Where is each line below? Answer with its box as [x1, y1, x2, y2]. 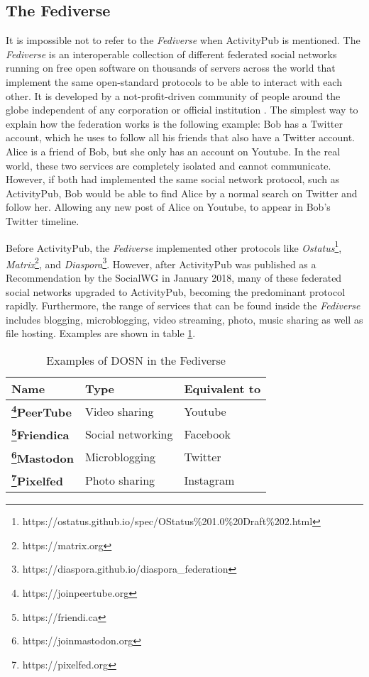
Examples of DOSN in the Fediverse [46, 351, 226, 368]
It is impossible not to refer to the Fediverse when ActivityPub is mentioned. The [6, 33, 360, 48]
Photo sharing [84, 471, 155, 488]
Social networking [84, 425, 173, 442]
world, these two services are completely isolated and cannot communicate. [6, 158, 331, 172]
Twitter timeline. [6, 213, 79, 228]
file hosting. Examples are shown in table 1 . [6, 326, 196, 341]
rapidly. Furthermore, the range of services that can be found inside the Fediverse [6, 298, 360, 313]
